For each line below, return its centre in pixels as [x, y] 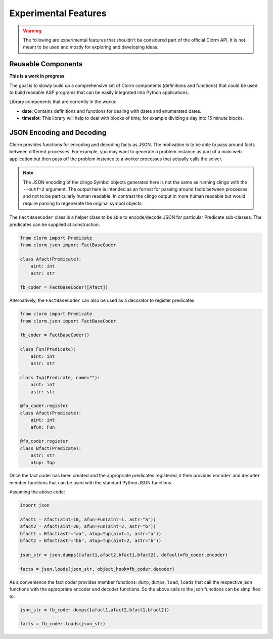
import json [35, 505]
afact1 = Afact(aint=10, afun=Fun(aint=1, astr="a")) [88, 520]
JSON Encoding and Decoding [58, 132]
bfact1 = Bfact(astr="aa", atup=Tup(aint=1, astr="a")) [91, 534]
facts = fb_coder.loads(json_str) [63, 624]
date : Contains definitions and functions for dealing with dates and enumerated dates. [112, 111]
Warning [32, 31]
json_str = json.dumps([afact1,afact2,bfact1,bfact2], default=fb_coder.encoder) [124, 555]
